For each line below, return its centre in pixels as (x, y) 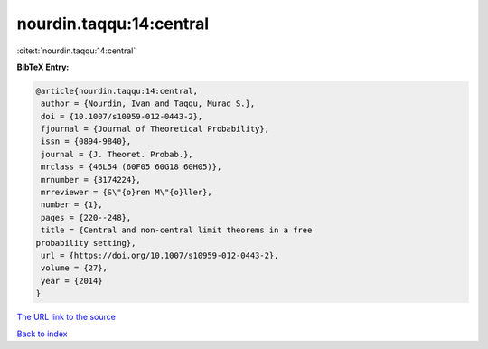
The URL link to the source (66, 317)
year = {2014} (72, 281)
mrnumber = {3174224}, (91, 179)
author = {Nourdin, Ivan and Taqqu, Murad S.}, (148, 104)
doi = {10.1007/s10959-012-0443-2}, (122, 116)
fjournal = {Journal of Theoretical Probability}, (155, 129)
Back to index (42, 334)
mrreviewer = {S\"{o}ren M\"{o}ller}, (127, 193)
